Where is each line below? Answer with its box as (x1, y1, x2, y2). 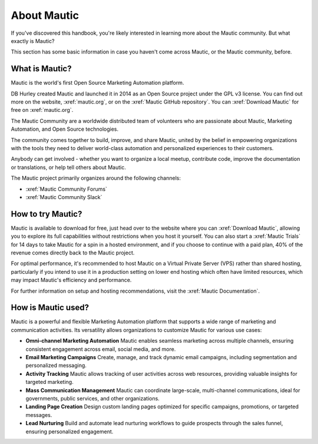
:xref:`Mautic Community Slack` (25, 193, 102, 200)
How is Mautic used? (11, 303, 90, 313)
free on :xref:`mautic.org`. (11, 107, 74, 114)
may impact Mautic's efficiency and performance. (11, 277, 132, 284)
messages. (25, 411, 52, 418)
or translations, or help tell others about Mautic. (11, 164, 126, 171)
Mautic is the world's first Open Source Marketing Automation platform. (11, 79, 184, 87)
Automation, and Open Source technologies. (11, 125, 119, 132)
